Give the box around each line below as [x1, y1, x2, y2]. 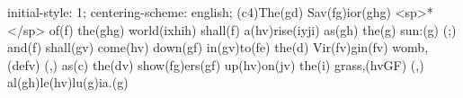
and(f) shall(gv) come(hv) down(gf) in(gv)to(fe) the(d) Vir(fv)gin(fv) [7, 38, 388, 57]
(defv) [7, 55, 40, 74]
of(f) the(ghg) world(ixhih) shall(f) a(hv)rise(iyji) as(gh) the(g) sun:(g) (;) [49, 20, 457, 39]
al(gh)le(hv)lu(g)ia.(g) [7, 73, 129, 92]
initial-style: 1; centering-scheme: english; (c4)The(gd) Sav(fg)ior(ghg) [7, 3, 391, 21]
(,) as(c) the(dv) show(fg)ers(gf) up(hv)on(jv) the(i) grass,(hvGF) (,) [44, 55, 424, 74]
